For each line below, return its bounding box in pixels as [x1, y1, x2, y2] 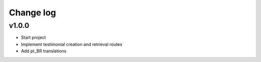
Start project [21, 35, 46, 40]
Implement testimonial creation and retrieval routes [21, 41, 123, 47]
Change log [9, 7, 57, 18]
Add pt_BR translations [21, 48, 67, 54]
